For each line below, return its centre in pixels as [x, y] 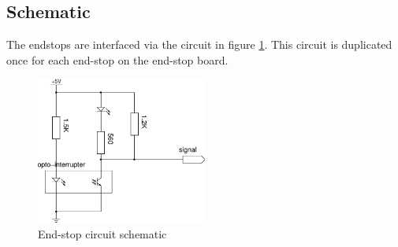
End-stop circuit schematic [102, 233]
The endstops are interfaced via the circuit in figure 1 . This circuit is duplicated [199, 44]
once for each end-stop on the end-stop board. [117, 59]
